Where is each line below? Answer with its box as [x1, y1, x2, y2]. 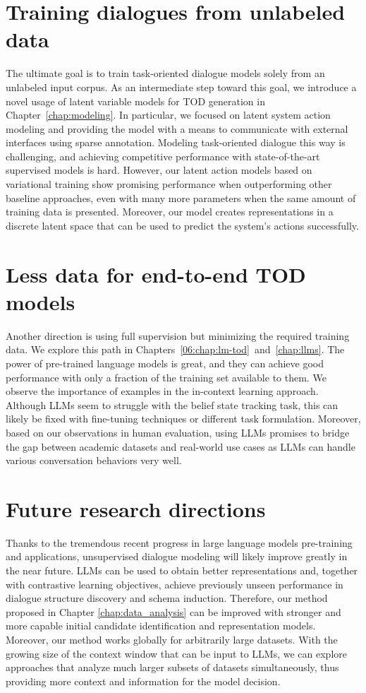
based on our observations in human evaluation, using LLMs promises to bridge [6, 425, 350, 439]
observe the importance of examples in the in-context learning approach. [6, 384, 319, 398]
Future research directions [6, 494, 266, 523]
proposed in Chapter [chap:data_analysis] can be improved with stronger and [6, 604, 341, 619]
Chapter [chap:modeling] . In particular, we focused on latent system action [6, 107, 331, 122]
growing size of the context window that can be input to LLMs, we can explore [6, 646, 347, 661]
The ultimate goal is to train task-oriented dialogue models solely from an [6, 66, 325, 81]
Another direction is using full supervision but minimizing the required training [6, 328, 350, 343]
